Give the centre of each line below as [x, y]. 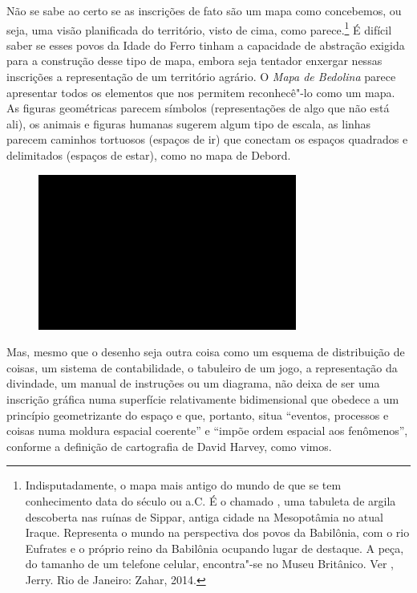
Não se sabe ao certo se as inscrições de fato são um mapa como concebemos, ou [204, 10]
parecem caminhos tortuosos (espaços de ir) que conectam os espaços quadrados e [207, 139]
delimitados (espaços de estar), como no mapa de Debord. [149, 155]
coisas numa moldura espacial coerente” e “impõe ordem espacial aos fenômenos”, [207, 431]
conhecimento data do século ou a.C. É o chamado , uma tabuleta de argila [211, 500]
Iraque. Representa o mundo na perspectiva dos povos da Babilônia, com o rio [217, 532]
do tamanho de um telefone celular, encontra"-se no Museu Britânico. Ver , [209, 564]
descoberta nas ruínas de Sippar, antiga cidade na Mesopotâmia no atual [204, 516]
